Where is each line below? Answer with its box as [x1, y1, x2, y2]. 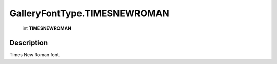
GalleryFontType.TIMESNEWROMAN [9, 8, 169, 19]
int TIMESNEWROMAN [22, 25, 72, 31]
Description [9, 39, 48, 47]
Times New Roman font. [9, 52, 61, 58]
